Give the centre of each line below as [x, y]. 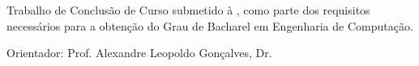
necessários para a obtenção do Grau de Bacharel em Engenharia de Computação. [210, 25]
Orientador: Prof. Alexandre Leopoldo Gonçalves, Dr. [139, 53]
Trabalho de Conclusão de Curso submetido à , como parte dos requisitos [188, 10]
